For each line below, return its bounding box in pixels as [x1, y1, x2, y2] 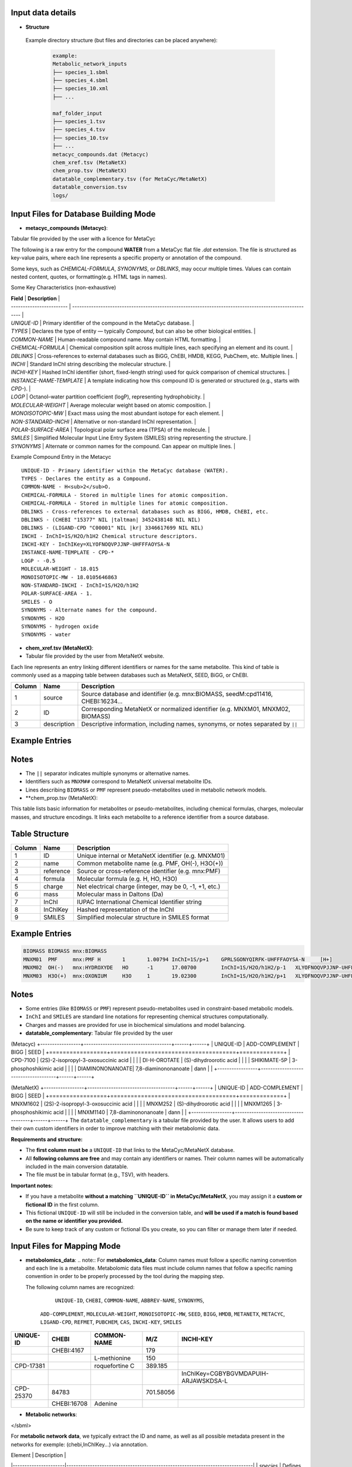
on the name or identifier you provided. [25, 1218, 123, 1225]
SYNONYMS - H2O [21, 615, 65, 621]
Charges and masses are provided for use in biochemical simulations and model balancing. [25, 1021, 246, 1028]
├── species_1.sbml [52, 69, 109, 76]
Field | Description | [11, 295, 60, 302]
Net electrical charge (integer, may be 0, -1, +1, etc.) [77, 882, 221, 890]
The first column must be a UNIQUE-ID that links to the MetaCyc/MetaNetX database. [25, 1147, 235, 1154]
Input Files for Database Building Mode [11, 209, 156, 219]
